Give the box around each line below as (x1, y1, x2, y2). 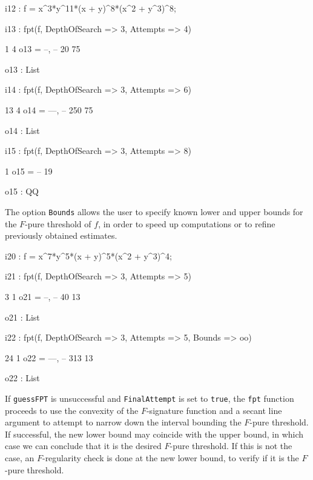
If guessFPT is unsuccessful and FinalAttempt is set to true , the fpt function (5, 392, 294, 404)
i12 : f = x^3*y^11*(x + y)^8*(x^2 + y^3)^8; (5, 2, 176, 14)
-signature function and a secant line (146, 404, 282, 416)
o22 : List (5, 372, 40, 384)
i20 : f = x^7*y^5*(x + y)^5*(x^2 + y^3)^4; (5, 249, 172, 262)
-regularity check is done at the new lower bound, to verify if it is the (42, 451, 299, 464)
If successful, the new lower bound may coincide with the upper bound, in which (5, 427, 304, 440)
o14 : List (5, 124, 40, 136)
